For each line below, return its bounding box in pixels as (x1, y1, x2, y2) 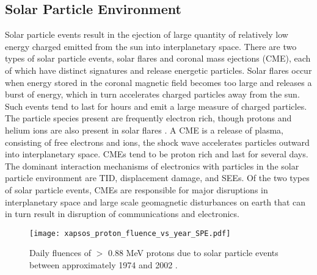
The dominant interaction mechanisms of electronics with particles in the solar (5, 159, 299, 172)
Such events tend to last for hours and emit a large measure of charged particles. (5, 99, 307, 112)
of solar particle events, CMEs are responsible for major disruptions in (5, 183, 268, 196)
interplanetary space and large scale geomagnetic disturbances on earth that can (5, 195, 306, 208)
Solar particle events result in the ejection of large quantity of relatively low (5, 28, 288, 41)
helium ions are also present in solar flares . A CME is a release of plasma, (5, 123, 283, 136)
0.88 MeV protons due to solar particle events (107, 246, 279, 259)
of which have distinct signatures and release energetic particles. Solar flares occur (5, 63, 312, 76)
